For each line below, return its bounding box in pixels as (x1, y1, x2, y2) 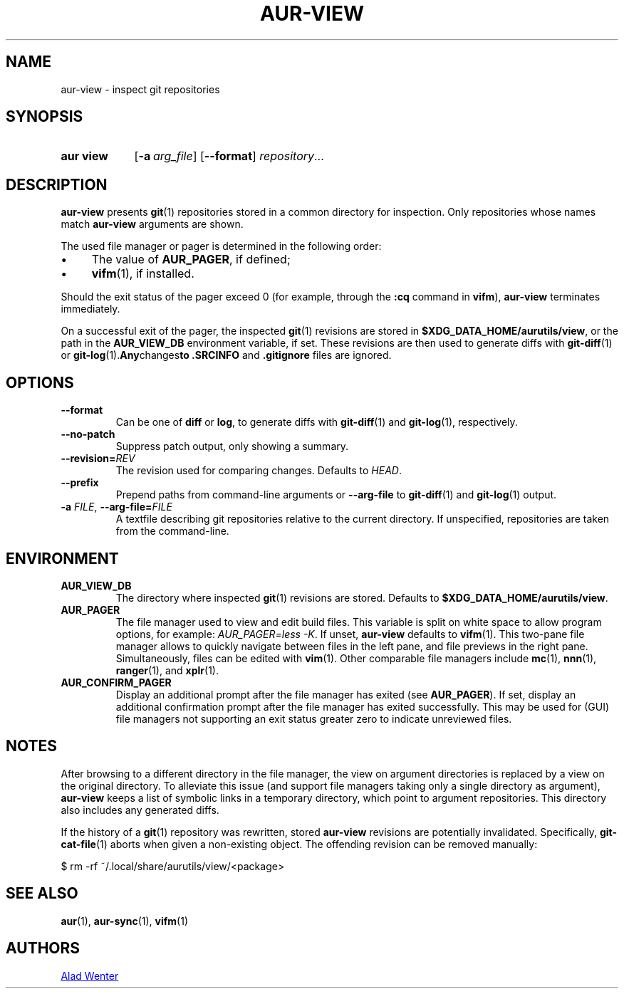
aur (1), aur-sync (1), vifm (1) (61, 914, 188, 927)
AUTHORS (6, 939, 80, 958)
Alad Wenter (61, 969, 119, 982)
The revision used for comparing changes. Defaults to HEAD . (115, 464, 402, 477)
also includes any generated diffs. (61, 803, 219, 816)
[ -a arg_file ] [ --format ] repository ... (134, 149, 324, 164)
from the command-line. (115, 525, 229, 538)
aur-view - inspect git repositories (61, 83, 220, 95)
